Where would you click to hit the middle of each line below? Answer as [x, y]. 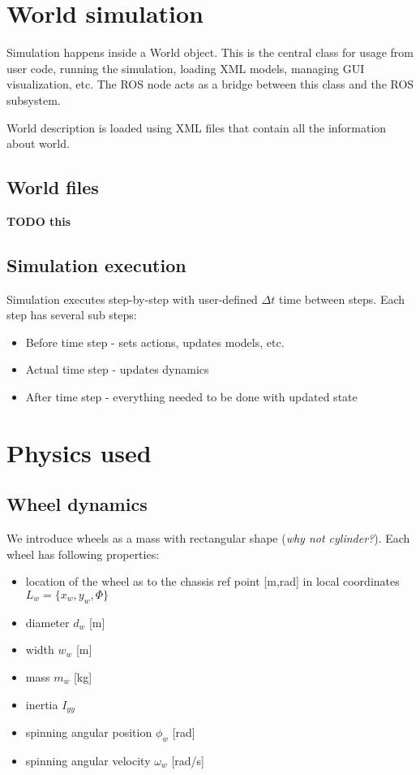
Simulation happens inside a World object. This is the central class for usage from [210, 52]
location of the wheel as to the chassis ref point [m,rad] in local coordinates [212, 581]
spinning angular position [89, 732]
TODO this [39, 221]
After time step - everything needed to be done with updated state [191, 397]
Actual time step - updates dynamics [117, 369]
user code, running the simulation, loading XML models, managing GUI [186, 68]
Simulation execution [96, 264]
